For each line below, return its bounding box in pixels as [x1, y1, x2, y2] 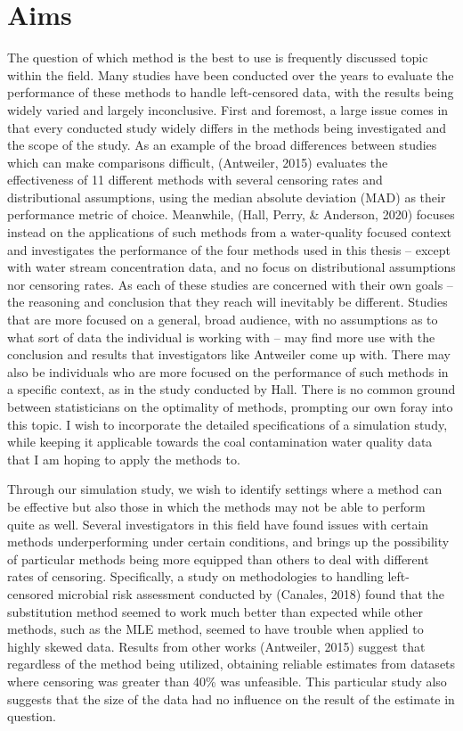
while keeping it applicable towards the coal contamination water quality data [7, 432, 433, 451]
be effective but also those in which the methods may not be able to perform [7, 497, 426, 515]
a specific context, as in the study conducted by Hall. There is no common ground [7, 380, 456, 398]
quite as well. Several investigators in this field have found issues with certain [7, 514, 429, 533]
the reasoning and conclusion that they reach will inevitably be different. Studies [7, 292, 448, 311]
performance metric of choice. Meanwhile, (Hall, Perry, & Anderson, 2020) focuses [7, 205, 455, 224]
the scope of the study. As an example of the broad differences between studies [7, 136, 437, 154]
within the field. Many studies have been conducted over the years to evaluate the [7, 65, 454, 84]
